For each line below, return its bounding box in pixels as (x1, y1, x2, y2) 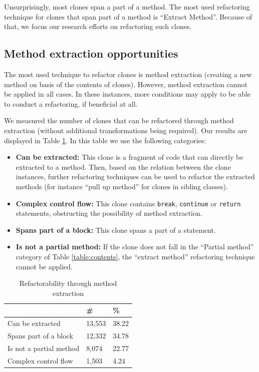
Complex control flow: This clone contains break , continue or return (16, 198, 241, 208)
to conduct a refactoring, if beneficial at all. (4, 98, 138, 109)
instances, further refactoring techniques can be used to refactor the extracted (16, 171, 255, 182)
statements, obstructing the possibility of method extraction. (16, 208, 202, 218)
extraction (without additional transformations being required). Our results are (4, 125, 247, 135)
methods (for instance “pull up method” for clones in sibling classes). (16, 181, 228, 191)
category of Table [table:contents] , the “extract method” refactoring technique (16, 251, 255, 261)
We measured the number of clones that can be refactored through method (4, 115, 234, 126)
